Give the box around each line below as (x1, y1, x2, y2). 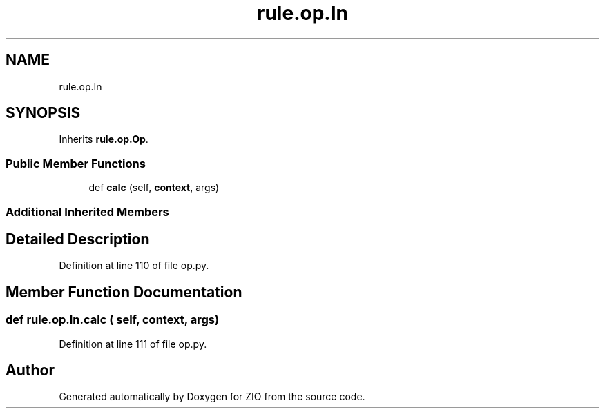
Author (6, 362, 55, 379)
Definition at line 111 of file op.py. (59, 337, 207, 350)
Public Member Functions (6, 156, 146, 170)
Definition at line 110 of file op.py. (59, 259, 209, 272)
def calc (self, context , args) (88, 181, 220, 194)
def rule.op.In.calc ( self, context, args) (6, 313, 220, 327)
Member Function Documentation (6, 283, 242, 301)
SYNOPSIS (6, 104, 81, 122)
